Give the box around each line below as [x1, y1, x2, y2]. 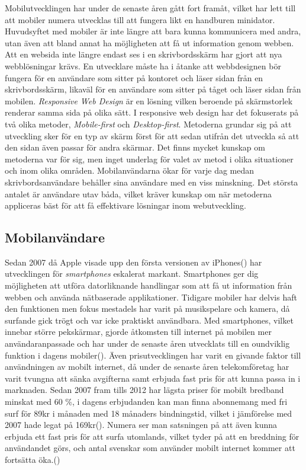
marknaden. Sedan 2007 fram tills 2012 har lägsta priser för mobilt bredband [5, 383, 284, 396]
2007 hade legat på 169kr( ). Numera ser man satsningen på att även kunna [5, 418, 278, 431]
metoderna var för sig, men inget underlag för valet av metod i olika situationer [5, 152, 294, 165]
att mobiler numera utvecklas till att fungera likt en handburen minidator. [5, 13, 275, 25]
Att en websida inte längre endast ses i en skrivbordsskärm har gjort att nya [5, 48, 282, 60]
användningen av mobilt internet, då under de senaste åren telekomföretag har [5, 360, 289, 373]
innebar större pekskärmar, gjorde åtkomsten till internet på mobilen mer [5, 325, 272, 338]
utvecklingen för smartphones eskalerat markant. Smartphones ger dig [5, 267, 259, 280]
